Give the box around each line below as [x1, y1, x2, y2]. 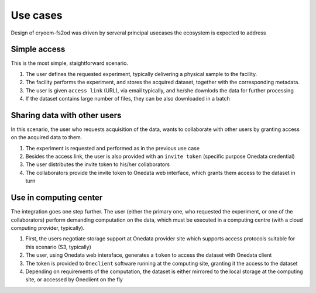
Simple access [11, 44, 66, 54]
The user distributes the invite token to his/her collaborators [25, 161, 170, 168]
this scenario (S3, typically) [25, 243, 92, 250]
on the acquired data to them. [11, 134, 83, 141]
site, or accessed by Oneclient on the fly [25, 276, 123, 283]
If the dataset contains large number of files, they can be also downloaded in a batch [25, 95, 231, 102]
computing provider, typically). [11, 224, 85, 231]
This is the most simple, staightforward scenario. [11, 60, 129, 67]
